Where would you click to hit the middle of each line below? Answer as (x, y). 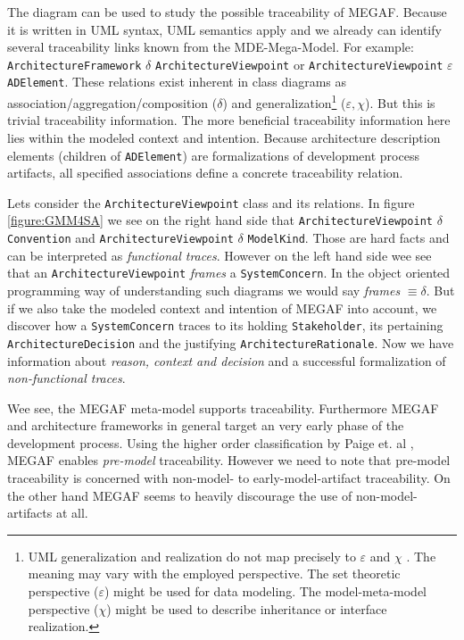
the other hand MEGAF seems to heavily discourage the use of (180, 495)
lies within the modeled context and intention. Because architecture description (224, 137)
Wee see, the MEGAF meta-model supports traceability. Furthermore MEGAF (223, 407)
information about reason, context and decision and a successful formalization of (227, 360)
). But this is (400, 102)
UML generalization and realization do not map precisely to (192, 556)
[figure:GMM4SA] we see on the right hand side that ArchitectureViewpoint (220, 220)
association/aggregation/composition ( (112, 102)
